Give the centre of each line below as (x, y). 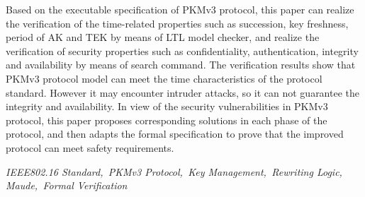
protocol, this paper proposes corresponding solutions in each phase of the (167, 120)
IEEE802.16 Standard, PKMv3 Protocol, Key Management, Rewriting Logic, (174, 171)
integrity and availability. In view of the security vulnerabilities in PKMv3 (167, 106)
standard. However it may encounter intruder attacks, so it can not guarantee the (182, 92)
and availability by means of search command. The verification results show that (181, 65)
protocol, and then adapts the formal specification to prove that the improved (175, 134)
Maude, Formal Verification (67, 185)
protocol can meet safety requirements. (90, 147)
